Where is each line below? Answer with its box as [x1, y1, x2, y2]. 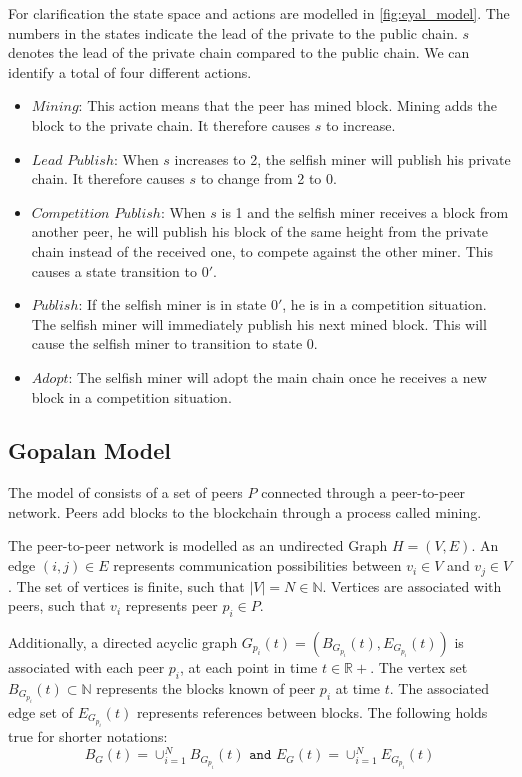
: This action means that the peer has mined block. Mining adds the [78, 95, 497, 116]
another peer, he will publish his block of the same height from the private [31, 221, 488, 242]
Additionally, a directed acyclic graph [8, 631, 238, 652]
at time [335, 677, 381, 698]
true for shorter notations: [8, 726, 168, 747]
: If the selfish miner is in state [78, 294, 267, 315]
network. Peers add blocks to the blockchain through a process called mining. [8, 501, 482, 522]
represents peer [125, 595, 218, 616]
